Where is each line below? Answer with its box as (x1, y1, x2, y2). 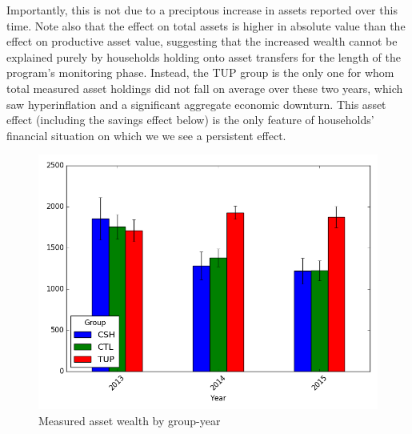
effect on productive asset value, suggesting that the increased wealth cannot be (6, 33, 398, 50)
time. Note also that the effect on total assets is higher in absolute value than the (6, 17, 406, 34)
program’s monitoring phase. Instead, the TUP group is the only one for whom (6, 64, 394, 81)
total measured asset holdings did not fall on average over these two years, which (6, 79, 403, 96)
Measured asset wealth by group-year (38, 412, 221, 428)
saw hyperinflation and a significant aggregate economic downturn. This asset (6, 95, 386, 112)
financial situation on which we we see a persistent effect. (6, 127, 286, 143)
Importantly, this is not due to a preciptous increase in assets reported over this (6, 2, 398, 18)
